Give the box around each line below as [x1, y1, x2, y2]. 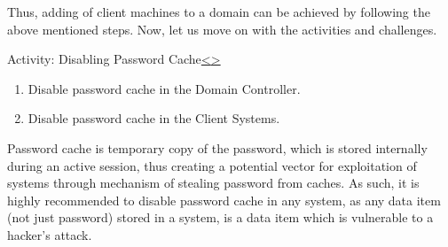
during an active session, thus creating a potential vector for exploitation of [7, 156, 417, 174]
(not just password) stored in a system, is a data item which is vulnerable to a [7, 208, 434, 227]
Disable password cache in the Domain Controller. [28, 79, 301, 97]
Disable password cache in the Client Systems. [28, 109, 280, 127]
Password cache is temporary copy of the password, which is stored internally [7, 138, 428, 157]
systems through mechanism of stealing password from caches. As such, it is [7, 174, 420, 192]
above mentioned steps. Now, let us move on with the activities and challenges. [7, 19, 437, 38]
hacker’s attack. [7, 225, 92, 243]
